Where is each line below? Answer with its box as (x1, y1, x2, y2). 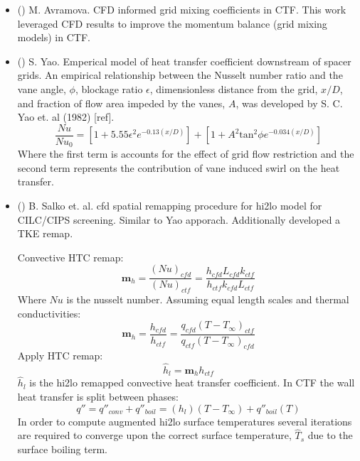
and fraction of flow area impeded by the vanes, (17, 95, 226, 110)
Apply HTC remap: (17, 347, 103, 362)
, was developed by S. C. (235, 95, 343, 110)
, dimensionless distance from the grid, (149, 81, 318, 96)
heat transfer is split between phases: (17, 389, 179, 403)
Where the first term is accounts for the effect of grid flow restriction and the (17, 146, 354, 161)
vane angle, (17, 81, 66, 96)
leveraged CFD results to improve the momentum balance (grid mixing (17, 16, 327, 31)
